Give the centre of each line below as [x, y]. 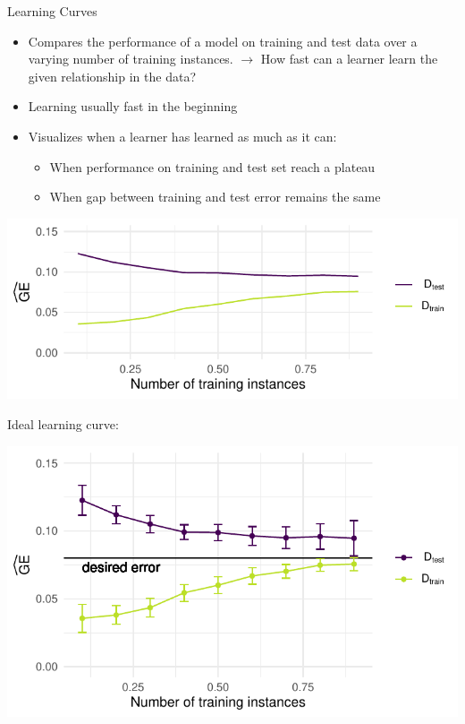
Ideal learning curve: [63, 423]
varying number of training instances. [131, 59]
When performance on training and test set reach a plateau [212, 166]
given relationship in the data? [112, 76]
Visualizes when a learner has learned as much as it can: [182, 136]
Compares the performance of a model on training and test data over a [223, 41]
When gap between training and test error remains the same [215, 197]
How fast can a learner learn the [349, 59]
